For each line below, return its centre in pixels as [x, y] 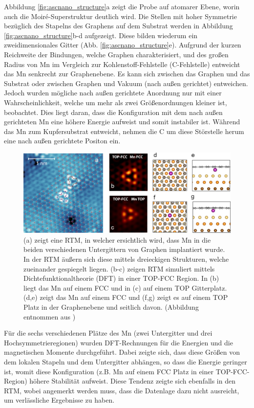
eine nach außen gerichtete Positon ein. [62, 141]
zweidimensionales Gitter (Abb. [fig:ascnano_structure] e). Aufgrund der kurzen [123, 45]
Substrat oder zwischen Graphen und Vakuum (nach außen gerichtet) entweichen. [126, 83]
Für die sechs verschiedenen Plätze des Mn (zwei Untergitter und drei [108, 333]
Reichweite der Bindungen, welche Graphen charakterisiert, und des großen [116, 54]
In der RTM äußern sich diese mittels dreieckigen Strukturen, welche [126, 259]
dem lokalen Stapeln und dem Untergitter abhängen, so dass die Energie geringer [126, 362]
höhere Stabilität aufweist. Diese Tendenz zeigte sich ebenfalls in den [132, 381]
